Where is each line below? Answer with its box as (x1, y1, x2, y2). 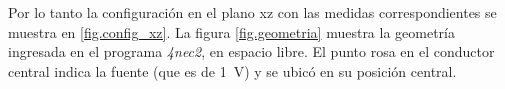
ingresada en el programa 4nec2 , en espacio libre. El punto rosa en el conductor (8, 41, 495, 62)
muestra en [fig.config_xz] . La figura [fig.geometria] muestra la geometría (8, 21, 456, 42)
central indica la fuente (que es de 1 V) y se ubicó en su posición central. (8, 60, 457, 81)
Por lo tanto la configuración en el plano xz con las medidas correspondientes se (8, 2, 497, 22)
